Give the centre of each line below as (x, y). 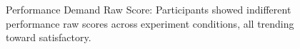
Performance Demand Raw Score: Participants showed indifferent (149, 9)
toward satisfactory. (49, 37)
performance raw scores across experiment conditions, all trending (150, 23)
